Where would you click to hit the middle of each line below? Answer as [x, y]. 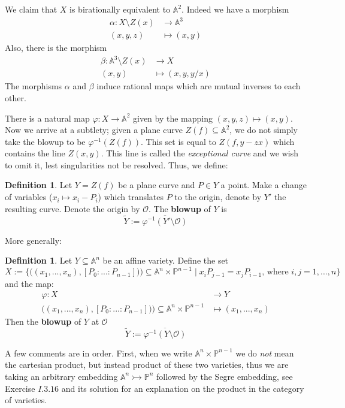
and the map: [29, 283]
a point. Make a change [264, 185]
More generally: [33, 240]
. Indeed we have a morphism [235, 9]
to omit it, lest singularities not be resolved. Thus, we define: [116, 164]
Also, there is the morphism [56, 48]
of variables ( [29, 197]
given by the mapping [173, 118]
